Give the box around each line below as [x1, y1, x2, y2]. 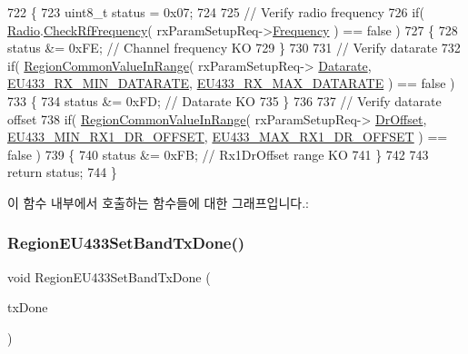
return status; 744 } [7, 162, 117, 182]
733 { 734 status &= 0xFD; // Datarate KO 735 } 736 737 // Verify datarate [7, 91, 442, 110]
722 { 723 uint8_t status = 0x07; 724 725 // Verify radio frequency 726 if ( [7, 3, 424, 21]
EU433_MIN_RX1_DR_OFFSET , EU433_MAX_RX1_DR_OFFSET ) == [7, 127, 448, 146]
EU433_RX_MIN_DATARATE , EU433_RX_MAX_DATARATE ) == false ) [7, 74, 455, 93]
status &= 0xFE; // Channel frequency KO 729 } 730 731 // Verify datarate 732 [7, 38, 461, 57]
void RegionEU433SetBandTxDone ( [7, 267, 211, 286]
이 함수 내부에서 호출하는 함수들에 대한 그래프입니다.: [7, 192, 309, 211]
